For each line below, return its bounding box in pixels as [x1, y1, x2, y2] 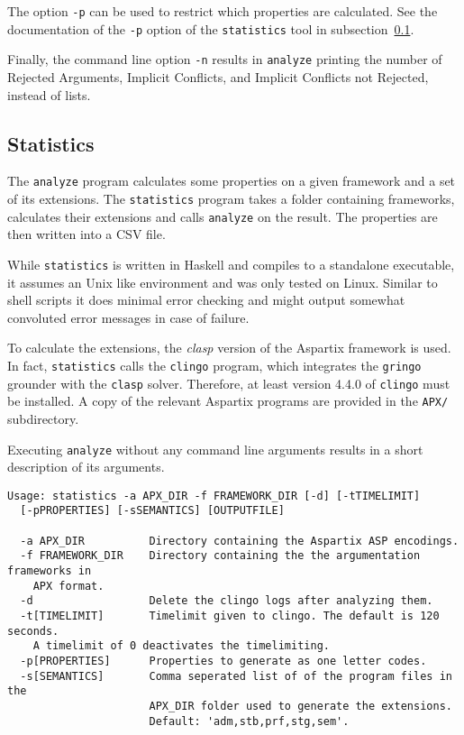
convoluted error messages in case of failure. [7, 308, 250, 326]
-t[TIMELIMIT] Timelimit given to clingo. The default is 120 [20, 610, 440, 623]
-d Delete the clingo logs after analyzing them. [20, 594, 433, 608]
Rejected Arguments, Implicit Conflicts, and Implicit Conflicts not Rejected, [7, 67, 429, 86]
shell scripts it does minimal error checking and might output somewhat [7, 290, 405, 309]
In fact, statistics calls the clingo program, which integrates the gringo [7, 355, 422, 374]
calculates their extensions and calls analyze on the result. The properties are [7, 207, 438, 225]
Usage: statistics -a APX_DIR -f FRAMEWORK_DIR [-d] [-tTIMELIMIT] [7, 489, 421, 502]
